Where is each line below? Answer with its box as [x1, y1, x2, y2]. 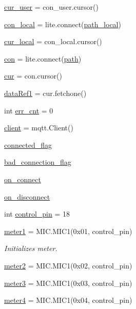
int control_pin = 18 [4, 208, 70, 219]
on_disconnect [4, 191, 50, 202]
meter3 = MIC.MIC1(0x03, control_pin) [4, 277, 132, 288]
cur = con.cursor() [4, 70, 62, 81]
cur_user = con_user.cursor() [4, 2, 99, 12]
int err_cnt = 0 [4, 105, 53, 115]
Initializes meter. [4, 243, 57, 254]
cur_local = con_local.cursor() [4, 36, 102, 47]
